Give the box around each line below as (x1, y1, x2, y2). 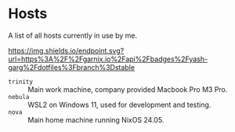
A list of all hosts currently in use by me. (8, 31, 138, 40)
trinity (8, 78, 34, 86)
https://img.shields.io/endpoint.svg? (8, 46, 125, 55)
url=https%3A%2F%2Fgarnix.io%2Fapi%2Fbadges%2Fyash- (8, 54, 208, 64)
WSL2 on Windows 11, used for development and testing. (27, 100, 211, 109)
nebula (8, 93, 30, 101)
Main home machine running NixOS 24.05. (27, 115, 164, 124)
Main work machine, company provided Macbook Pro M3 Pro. (27, 84, 228, 94)
